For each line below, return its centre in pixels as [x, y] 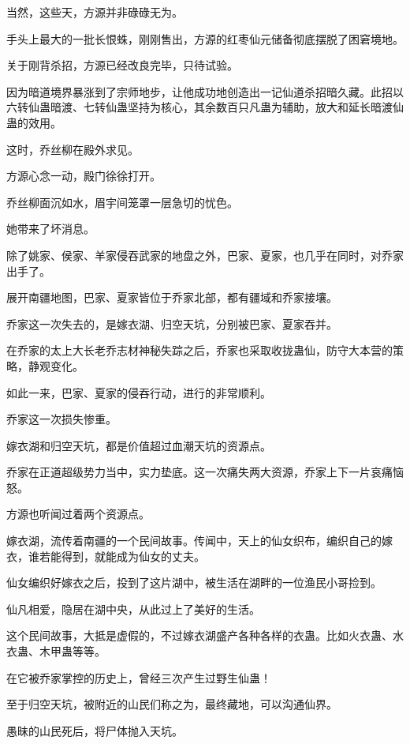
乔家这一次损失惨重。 [61, 419]
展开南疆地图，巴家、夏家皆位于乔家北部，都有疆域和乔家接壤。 [172, 297]
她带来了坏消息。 [50, 229]
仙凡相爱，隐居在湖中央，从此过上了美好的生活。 [133, 609]
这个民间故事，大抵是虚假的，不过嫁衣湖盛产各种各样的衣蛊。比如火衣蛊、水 [205, 635]
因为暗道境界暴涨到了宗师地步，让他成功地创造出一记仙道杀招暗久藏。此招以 [205, 91]
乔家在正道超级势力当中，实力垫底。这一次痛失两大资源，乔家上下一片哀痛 [199, 472]
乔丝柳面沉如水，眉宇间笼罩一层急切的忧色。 [122, 202]
